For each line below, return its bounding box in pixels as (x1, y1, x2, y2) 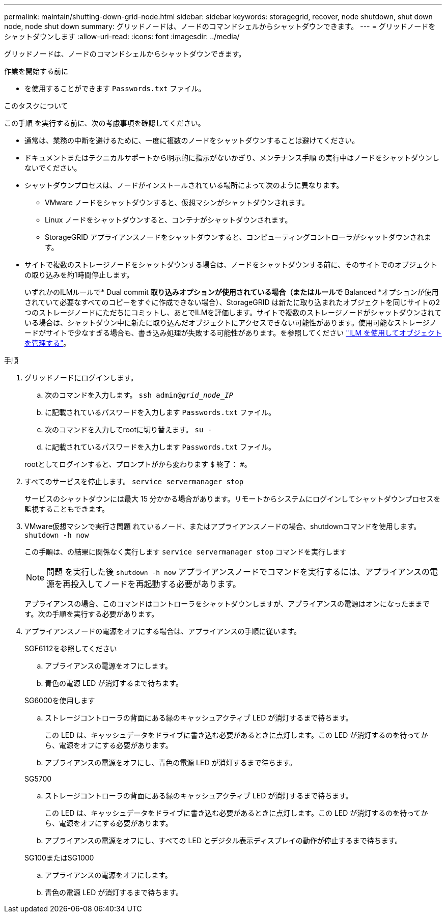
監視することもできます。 (24, 505, 109, 513)
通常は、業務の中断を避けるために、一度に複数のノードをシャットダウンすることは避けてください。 (24, 136, 359, 145)
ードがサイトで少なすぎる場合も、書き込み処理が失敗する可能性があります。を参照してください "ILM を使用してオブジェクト (24, 328, 442, 337)
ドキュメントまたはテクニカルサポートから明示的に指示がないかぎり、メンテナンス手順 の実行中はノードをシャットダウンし (24, 153, 440, 162)
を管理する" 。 (24, 339, 71, 347)
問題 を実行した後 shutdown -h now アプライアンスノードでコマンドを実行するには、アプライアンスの (46, 567, 430, 577)
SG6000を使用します (24, 696, 95, 705)
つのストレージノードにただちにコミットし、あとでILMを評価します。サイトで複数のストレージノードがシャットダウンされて (24, 308, 441, 317)
